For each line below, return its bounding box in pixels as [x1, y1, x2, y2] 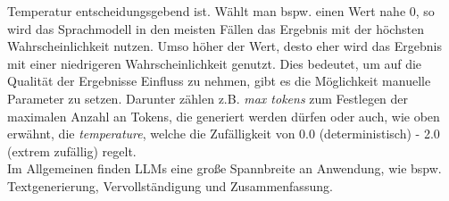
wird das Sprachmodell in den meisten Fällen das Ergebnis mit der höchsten [7, 19, 424, 38]
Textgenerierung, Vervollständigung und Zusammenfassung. [7, 176, 333, 195]
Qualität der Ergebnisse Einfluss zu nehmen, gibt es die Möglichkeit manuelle [7, 71, 431, 90]
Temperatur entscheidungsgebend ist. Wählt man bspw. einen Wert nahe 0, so [7, 2, 435, 20]
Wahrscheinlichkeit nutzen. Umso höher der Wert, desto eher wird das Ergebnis [7, 37, 442, 55]
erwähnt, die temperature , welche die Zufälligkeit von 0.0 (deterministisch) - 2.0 [7, 124, 440, 143]
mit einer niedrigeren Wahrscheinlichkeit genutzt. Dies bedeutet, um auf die [7, 54, 422, 72]
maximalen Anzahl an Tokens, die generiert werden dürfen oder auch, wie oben [7, 106, 440, 125]
